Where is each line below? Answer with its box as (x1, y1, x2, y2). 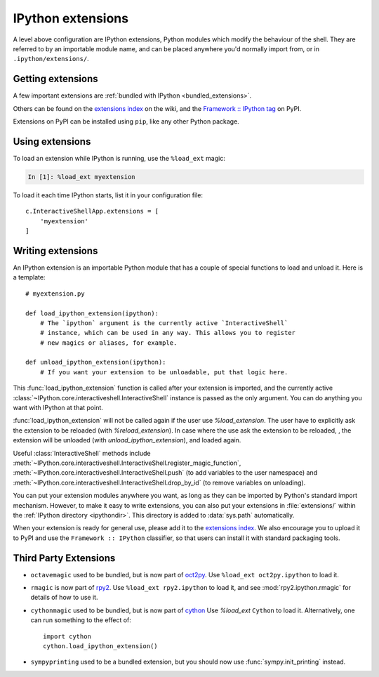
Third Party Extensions (13, 552, 116, 564)
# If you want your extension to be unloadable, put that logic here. (39, 368, 288, 376)
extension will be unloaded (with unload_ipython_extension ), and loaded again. (13, 436, 241, 445)
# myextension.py (25, 289, 85, 298)
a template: (13, 273, 46, 282)
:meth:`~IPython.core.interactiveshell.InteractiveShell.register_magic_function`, (13, 459, 241, 467)
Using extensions (13, 136, 91, 147)
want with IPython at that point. (13, 404, 103, 412)
